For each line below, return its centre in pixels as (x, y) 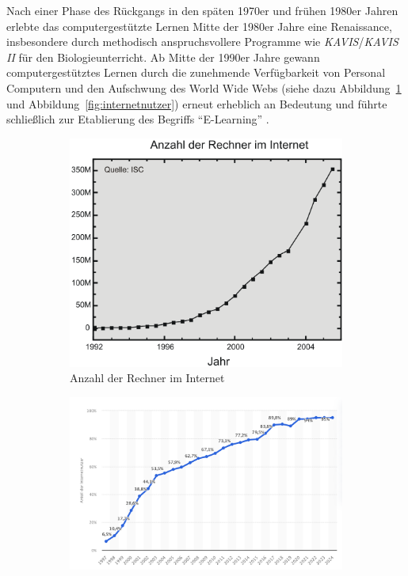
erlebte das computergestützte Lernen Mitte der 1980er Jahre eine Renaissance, (199, 26)
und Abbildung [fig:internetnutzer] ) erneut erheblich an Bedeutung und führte (197, 103)
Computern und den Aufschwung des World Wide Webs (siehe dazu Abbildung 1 (204, 87)
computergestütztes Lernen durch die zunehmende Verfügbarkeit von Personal (196, 72)
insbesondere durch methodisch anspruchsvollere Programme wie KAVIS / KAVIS (202, 42)
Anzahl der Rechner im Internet (147, 378)
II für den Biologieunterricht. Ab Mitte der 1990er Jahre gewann (163, 57)
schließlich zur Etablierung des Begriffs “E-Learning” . (138, 119)
